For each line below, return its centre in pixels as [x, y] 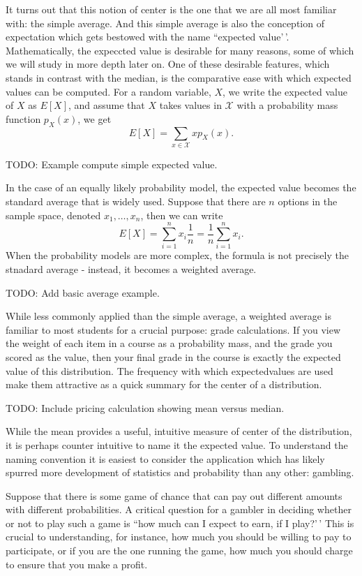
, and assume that [106, 105]
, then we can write [182, 215]
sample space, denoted [53, 215]
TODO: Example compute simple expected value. [112, 164]
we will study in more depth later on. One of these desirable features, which [168, 64]
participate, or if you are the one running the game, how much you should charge [179, 551]
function [23, 118]
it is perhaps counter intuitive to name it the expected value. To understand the [177, 444]
